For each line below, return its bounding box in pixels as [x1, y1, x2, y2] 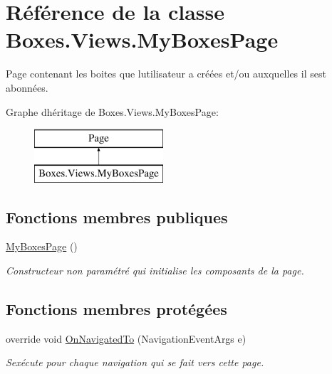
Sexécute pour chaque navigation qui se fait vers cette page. [6, 355, 264, 370]
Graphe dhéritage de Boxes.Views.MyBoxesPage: [6, 104, 219, 119]
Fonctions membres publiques [6, 205, 228, 228]
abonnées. [6, 80, 48, 95]
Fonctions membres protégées [6, 298, 227, 320]
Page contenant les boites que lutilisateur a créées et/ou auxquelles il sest [6, 66, 326, 81]
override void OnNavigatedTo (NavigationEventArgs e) [6, 331, 247, 346]
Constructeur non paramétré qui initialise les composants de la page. [6, 263, 304, 278]
